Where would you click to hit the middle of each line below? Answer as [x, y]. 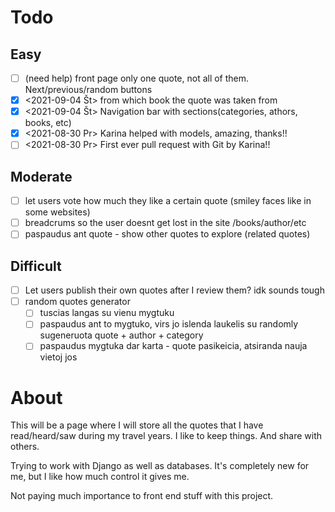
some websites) [57, 212]
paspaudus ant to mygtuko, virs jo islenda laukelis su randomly [169, 324]
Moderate [41, 176]
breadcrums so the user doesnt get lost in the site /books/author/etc [165, 223]
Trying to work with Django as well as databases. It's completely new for [160, 466]
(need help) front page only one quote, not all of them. [137, 78]
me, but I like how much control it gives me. [100, 477]
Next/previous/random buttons [88, 90]
